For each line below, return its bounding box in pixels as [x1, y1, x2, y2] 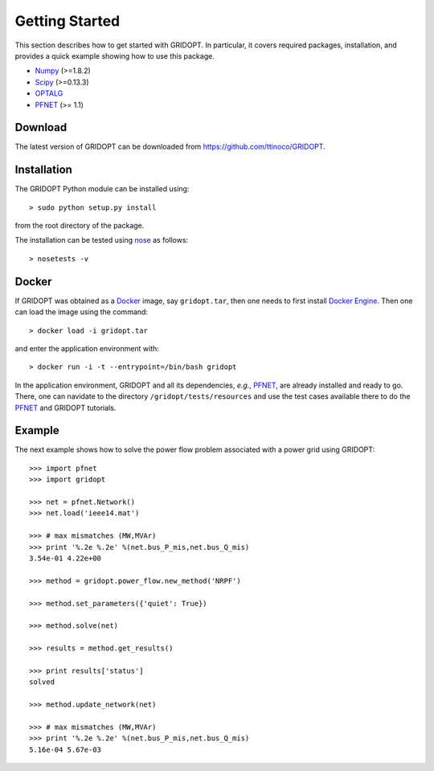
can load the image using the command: [14, 307, 149, 317]
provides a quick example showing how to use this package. [14, 51, 215, 60]
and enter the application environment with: [14, 343, 160, 353]
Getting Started [14, 12, 121, 30]
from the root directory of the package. [14, 221, 145, 231]
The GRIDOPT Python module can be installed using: [14, 184, 190, 194]
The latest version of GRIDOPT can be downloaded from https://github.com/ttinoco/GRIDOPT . [14, 141, 325, 152]
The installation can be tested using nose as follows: [14, 236, 189, 245]
